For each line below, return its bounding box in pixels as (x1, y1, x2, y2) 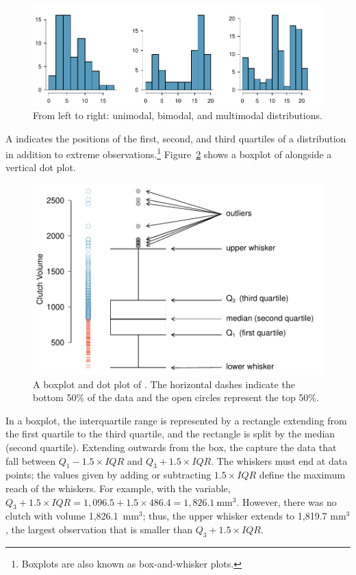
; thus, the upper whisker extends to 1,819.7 (142, 509, 327, 523)
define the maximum (259, 468, 346, 482)
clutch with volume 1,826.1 (5, 509, 118, 523)
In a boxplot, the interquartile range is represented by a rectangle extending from (5, 413, 347, 427)
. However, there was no (236, 494, 337, 509)
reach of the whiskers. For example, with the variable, (5, 481, 231, 495)
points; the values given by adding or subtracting (5, 468, 212, 482)
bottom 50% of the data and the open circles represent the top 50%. (33, 390, 319, 405)
